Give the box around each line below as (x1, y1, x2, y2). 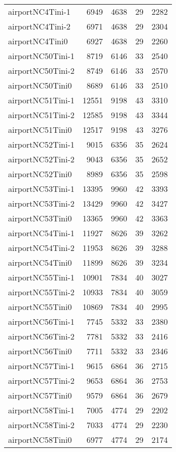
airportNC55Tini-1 (8, 271, 75, 283)
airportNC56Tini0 (8, 345, 72, 357)
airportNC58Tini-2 (8, 419, 75, 431)
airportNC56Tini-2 (8, 330, 75, 342)
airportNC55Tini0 (8, 301, 72, 313)
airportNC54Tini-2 (8, 242, 75, 253)
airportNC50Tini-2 (8, 65, 75, 76)
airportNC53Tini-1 (8, 183, 75, 194)
